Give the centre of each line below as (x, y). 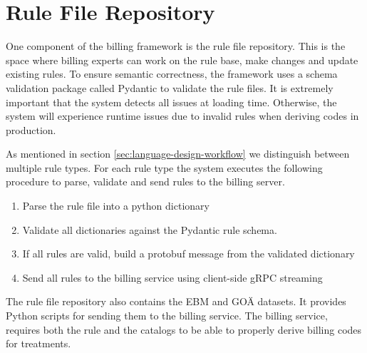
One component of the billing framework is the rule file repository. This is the (176, 46)
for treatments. (38, 343)
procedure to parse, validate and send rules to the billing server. (145, 181)
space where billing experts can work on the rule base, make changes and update (182, 60)
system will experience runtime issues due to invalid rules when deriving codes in (182, 116)
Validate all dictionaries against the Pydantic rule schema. (150, 229)
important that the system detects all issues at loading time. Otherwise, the (171, 102)
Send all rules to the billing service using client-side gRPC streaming (172, 277)
